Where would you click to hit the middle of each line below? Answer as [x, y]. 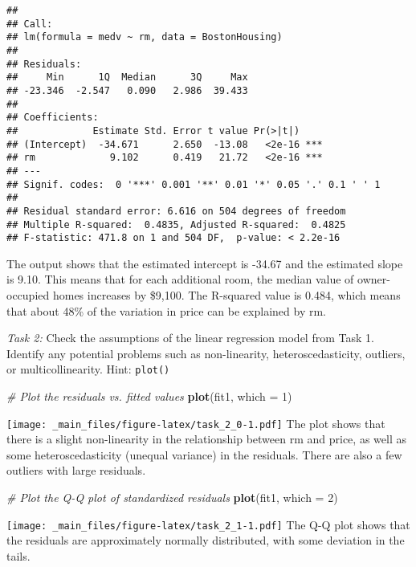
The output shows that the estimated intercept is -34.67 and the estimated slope [205, 263]
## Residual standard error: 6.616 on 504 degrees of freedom [176, 211]
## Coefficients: [53, 118]
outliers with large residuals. [76, 470]
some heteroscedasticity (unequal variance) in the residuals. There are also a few [204, 454]
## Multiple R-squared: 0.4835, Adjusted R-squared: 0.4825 [176, 224]
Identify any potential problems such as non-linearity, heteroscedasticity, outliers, [206, 353]
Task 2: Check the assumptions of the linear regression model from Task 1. [190, 338]
